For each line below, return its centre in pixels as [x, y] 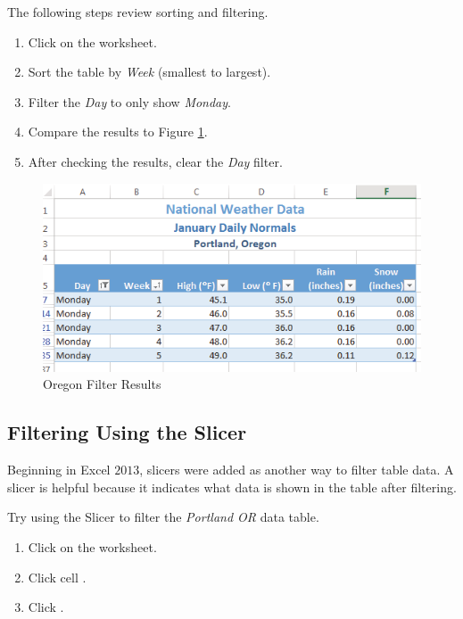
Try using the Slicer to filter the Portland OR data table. [163, 517]
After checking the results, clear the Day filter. [155, 161]
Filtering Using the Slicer [127, 432]
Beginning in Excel [59, 470]
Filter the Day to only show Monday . [129, 101]
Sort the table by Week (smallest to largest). [149, 72]
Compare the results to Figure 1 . [118, 132]
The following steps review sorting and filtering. [138, 12]
